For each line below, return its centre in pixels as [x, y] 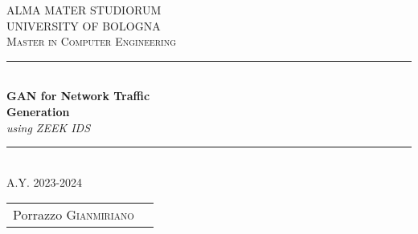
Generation [38, 111]
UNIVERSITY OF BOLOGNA [84, 25]
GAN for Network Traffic [78, 96]
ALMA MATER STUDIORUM [84, 10]
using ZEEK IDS [49, 127]
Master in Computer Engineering [92, 41]
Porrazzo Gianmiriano [74, 215]
